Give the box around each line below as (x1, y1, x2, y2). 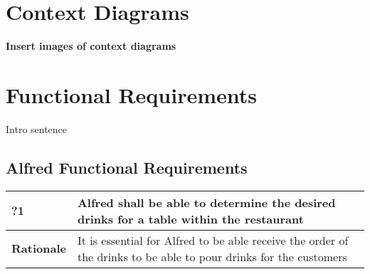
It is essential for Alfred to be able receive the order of (77, 231, 349, 248)
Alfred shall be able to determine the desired (77, 194, 336, 211)
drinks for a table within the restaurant (77, 210, 304, 227)
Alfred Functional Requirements (6, 156, 248, 178)
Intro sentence (6, 121, 68, 136)
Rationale (11, 240, 66, 257)
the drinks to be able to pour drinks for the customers (77, 248, 347, 265)
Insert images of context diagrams (6, 38, 176, 53)
